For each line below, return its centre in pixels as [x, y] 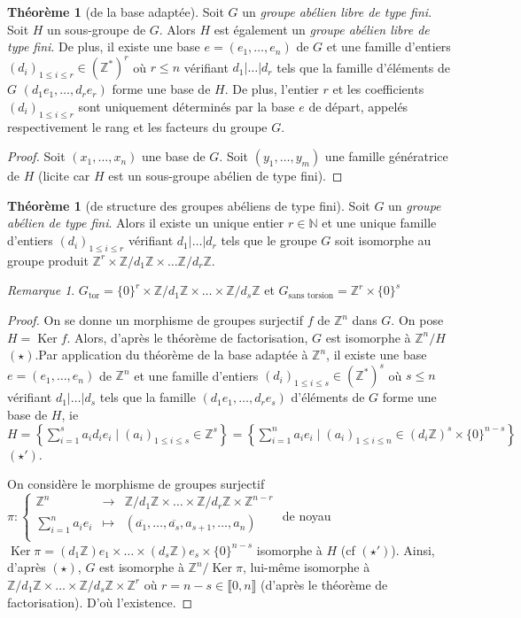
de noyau [307, 515]
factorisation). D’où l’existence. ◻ [100, 602]
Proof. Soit [36, 156]
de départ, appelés [358, 106]
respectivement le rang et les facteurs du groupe [137, 126]
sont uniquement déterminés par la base [187, 106]
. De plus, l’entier [272, 89]
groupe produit [48, 260]
